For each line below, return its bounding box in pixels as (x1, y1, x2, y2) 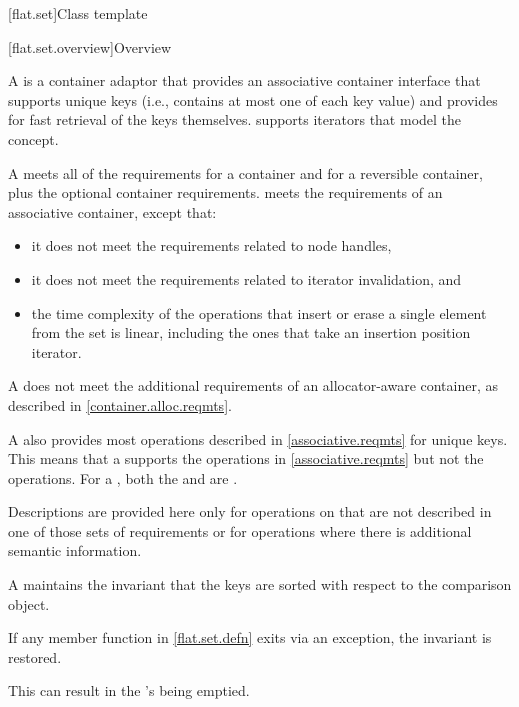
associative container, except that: (8, 201, 217, 222)
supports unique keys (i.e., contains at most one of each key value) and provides (8, 89, 498, 110)
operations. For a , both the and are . (8, 467, 238, 488)
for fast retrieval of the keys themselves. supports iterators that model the (8, 109, 462, 130)
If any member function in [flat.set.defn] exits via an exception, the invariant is (8, 627, 492, 648)
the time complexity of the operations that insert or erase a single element (31, 302, 487, 323)
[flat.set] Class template (8, 3, 148, 23)
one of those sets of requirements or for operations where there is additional (8, 520, 472, 541)
